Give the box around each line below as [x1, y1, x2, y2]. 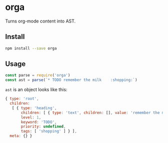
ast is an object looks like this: [5, 86, 67, 92]
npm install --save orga [5, 45, 57, 51]
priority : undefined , [20, 124, 66, 129]
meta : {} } [9, 133, 32, 138]
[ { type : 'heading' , [11, 105, 57, 110]
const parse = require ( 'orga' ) [5, 73, 70, 78]
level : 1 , [20, 114, 41, 120]
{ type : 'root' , [5, 96, 39, 101]
